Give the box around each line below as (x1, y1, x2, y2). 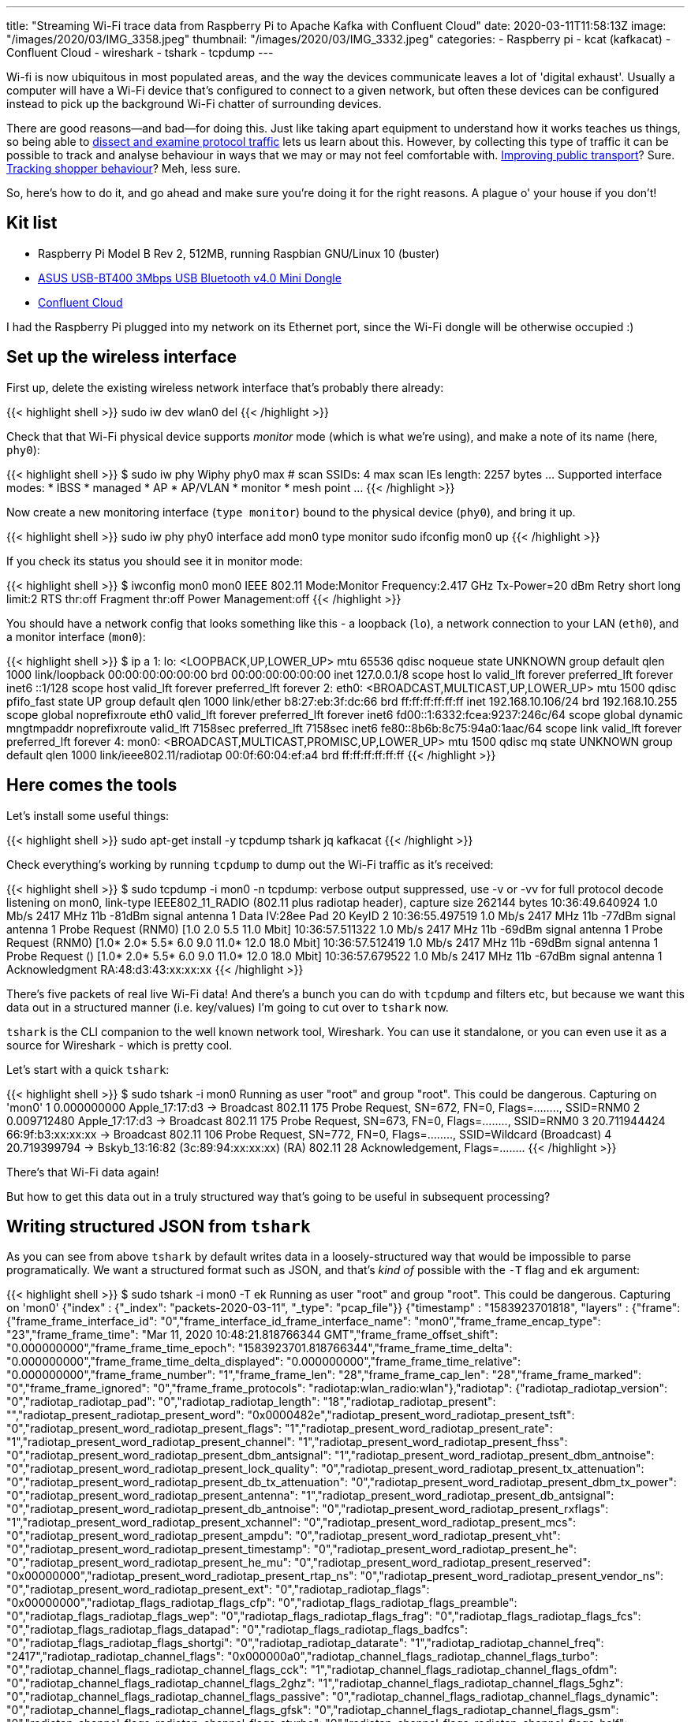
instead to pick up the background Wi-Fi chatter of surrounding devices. (6, 97, 382, 110)
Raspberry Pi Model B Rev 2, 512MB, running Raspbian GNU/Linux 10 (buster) (38, 246, 440, 260)
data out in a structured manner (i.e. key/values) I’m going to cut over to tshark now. (6, 1000, 449, 1014)
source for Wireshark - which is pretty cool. (6, 1038, 233, 1052)
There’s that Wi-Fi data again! (6, 1165, 159, 1179)
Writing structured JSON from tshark (6, 1216, 311, 1236)
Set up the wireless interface (6, 347, 237, 367)
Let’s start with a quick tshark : (6, 1062, 170, 1076)
